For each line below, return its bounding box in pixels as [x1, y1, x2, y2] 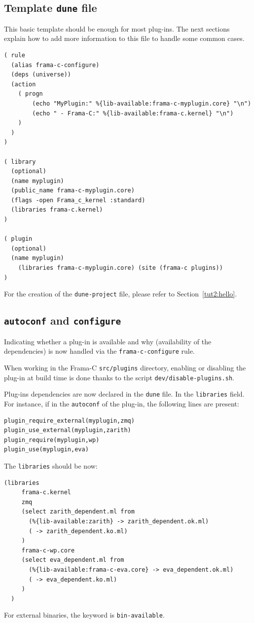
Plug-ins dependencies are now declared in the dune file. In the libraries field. [4, 389, 245, 399]
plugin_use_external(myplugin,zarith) [4, 427, 131, 434]
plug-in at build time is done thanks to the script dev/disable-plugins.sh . [4, 372, 234, 382]
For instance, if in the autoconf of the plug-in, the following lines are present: [4, 398, 239, 408]
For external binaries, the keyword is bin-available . [4, 610, 165, 620]
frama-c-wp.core [21, 547, 75, 554]
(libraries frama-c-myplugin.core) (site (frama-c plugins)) [18, 264, 223, 272]
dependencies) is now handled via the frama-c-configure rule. [4, 346, 195, 356]
